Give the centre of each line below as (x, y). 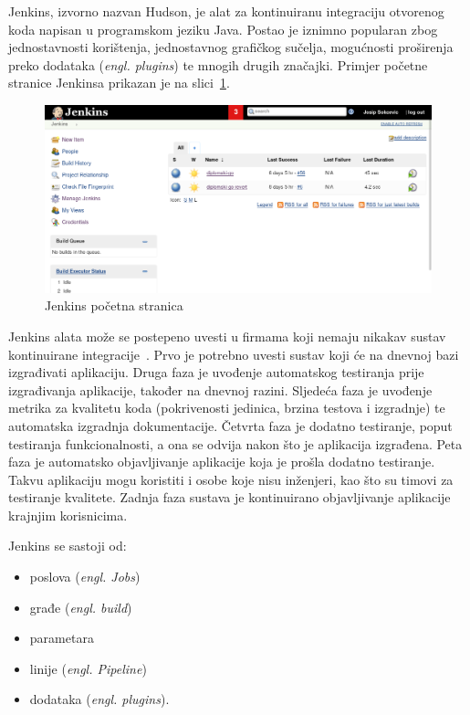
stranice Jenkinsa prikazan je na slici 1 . (119, 83)
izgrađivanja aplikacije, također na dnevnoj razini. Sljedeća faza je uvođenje (220, 389)
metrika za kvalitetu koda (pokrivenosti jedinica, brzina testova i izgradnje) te (227, 408)
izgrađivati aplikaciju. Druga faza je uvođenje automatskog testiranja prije (216, 372)
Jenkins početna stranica (114, 305)
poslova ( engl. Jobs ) (85, 577)
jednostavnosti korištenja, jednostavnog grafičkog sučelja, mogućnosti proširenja (231, 47)
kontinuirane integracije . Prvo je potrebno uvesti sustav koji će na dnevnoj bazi (234, 354)
